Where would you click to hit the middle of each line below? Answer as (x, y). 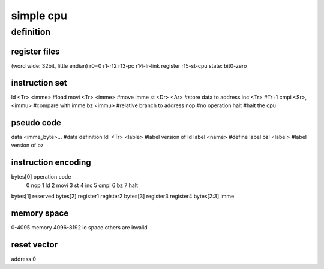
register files (35, 51)
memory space (40, 213)
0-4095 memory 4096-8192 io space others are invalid (79, 227)
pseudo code (36, 123)
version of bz (28, 145)
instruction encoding (51, 163)
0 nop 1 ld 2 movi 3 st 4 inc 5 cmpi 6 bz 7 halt (82, 185)
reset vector (34, 245)
